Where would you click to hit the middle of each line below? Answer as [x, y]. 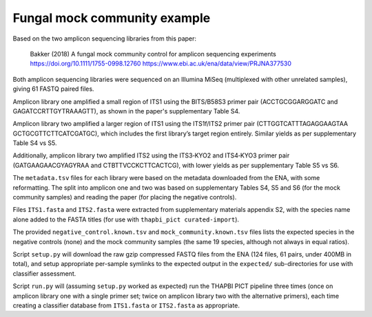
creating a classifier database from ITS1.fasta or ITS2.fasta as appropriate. [126, 305]
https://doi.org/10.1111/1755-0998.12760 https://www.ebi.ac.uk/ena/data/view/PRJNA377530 [161, 64]
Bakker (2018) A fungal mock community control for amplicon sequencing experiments [153, 54]
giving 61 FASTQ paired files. [53, 89]
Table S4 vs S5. [35, 143]
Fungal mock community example [112, 18]
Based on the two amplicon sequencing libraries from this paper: [104, 39]
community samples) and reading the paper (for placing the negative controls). [125, 197]
